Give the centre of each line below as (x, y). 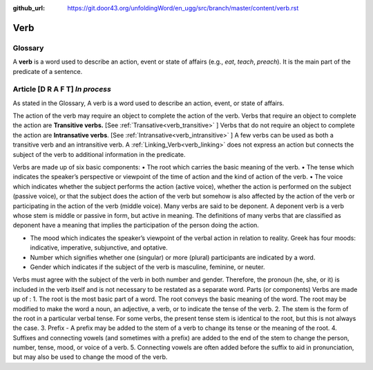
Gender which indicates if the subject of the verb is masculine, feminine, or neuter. (147, 267)
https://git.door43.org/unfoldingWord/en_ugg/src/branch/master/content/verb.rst (183, 8)
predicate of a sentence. (48, 71)
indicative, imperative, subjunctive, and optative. (99, 248)
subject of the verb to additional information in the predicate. (99, 154)
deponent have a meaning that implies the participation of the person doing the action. (136, 225)
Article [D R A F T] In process (62, 89)
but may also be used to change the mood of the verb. (90, 357)
